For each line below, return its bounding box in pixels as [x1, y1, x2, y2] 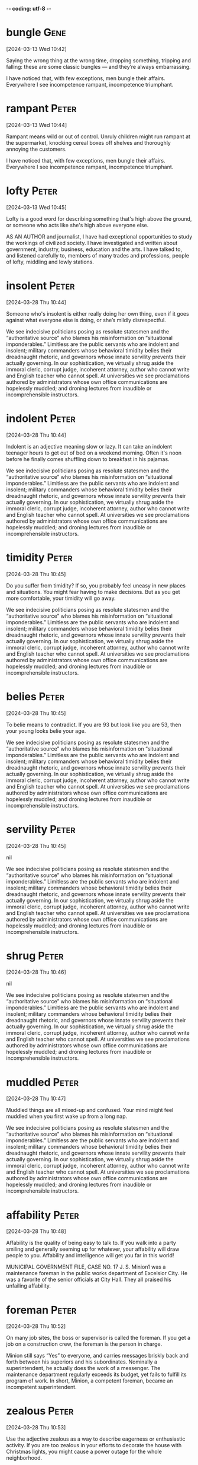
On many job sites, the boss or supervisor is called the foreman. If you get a [6, 1334, 191, 1342]
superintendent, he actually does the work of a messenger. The [6, 1365, 161, 1372]
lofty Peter [6, 184, 58, 198]
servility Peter [6, 822, 76, 836]
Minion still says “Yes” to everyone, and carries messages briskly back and [6, 1352, 189, 1359]
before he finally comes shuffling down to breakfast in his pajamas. [6, 455, 170, 462]
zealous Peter [6, 1404, 74, 1418]
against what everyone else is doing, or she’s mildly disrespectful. [6, 316, 167, 323]
